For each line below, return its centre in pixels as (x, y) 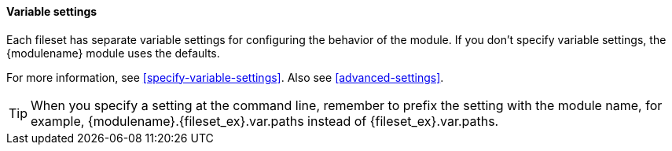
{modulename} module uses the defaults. (113, 53)
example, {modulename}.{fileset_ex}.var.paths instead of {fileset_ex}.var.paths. (265, 121)
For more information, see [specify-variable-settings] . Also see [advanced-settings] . (225, 77)
